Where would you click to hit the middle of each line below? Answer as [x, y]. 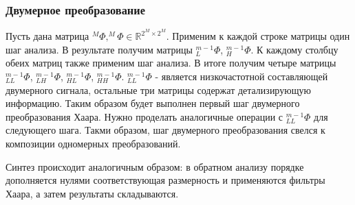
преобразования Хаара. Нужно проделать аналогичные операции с [144, 116]
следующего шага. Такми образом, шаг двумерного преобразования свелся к [165, 130]
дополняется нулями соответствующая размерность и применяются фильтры [165, 180]
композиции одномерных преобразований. [93, 144]
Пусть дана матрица [47, 36]
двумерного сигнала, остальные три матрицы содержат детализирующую [158, 89]
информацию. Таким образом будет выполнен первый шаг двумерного [153, 103]
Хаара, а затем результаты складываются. [92, 193]
